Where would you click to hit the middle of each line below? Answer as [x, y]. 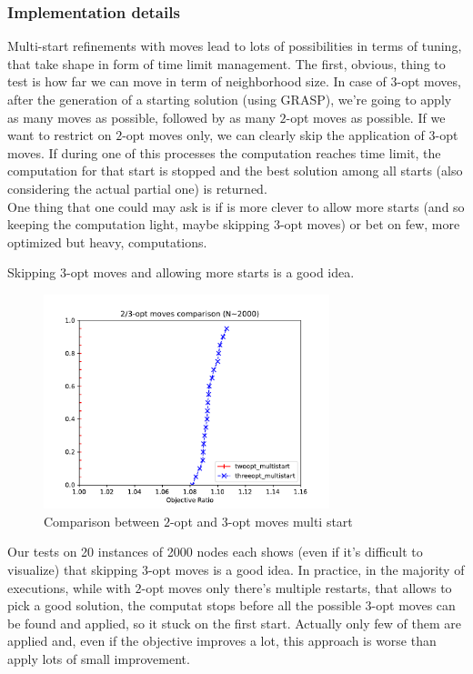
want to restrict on [60, 135]
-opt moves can [413, 605]
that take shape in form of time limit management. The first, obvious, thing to [226, 63]
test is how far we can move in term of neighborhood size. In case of [197, 81]
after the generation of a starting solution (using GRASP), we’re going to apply [230, 99]
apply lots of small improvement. [99, 659]
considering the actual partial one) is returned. [137, 188]
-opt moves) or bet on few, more [370, 224]
